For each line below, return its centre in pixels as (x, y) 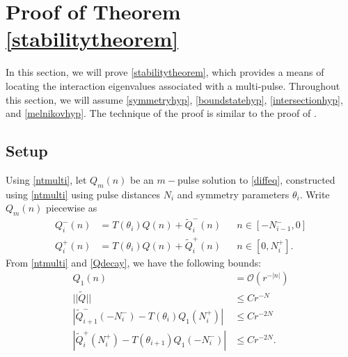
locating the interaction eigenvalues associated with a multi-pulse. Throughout (173, 85)
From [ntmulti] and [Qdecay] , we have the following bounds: (134, 262)
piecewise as (72, 208)
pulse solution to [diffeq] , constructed (256, 179)
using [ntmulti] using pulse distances (83, 194)
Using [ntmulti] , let (46, 179)
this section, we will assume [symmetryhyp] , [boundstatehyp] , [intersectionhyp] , (174, 99)
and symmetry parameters (233, 194)
